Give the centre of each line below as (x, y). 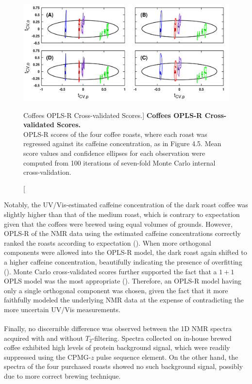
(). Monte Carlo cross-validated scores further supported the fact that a (110, 271)
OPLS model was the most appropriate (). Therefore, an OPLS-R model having (123, 281)
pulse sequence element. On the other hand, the (167, 357)
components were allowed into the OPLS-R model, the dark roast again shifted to (126, 252)
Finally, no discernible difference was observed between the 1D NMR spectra (118, 328)
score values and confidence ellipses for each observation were (114, 153)
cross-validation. (47, 172)
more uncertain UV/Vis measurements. (62, 309)
